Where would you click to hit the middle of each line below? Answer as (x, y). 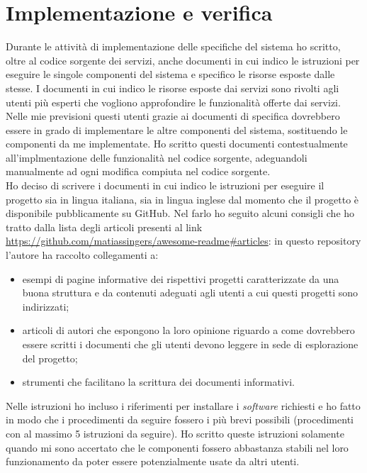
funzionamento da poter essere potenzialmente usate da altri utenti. (153, 461)
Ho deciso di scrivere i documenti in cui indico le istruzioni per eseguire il (165, 185)
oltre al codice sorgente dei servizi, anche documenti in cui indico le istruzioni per (183, 60)
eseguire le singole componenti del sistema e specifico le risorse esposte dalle (170, 74)
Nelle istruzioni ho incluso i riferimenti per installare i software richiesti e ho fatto (183, 405)
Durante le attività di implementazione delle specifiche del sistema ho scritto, (173, 46)
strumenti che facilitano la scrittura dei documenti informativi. (158, 382)
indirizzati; (46, 306)
